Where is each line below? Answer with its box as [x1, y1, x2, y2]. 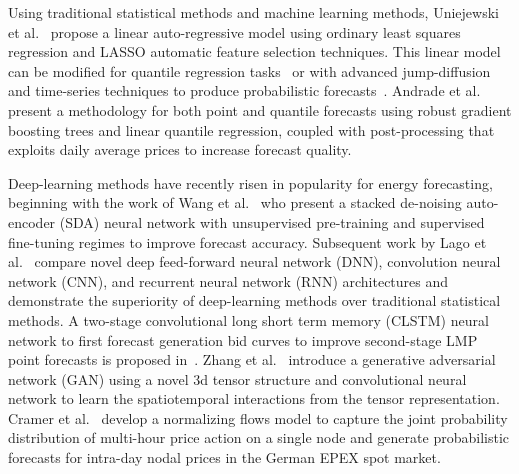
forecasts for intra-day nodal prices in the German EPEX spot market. [8, 447, 441, 468]
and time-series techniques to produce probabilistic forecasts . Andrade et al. [8, 80, 481, 101]
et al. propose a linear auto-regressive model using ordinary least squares [8, 21, 461, 42]
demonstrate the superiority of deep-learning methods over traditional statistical [8, 290, 501, 311]
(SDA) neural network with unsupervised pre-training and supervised [59, 211, 485, 232]
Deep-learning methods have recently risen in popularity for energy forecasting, [8, 172, 493, 193]
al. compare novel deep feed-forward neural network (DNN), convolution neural [8, 251, 501, 272]
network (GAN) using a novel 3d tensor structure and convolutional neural [8, 368, 467, 389]
